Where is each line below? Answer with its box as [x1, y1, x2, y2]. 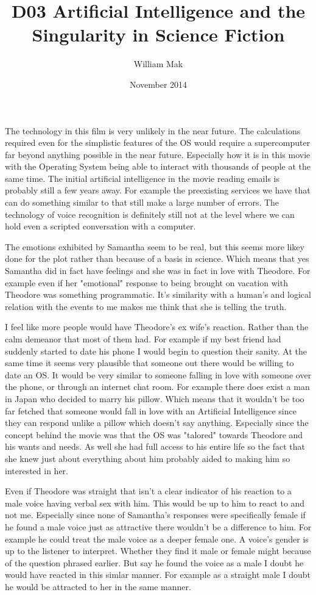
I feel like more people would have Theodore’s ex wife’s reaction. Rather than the [5, 320, 309, 333]
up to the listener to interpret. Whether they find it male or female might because [5, 544, 311, 557]
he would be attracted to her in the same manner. [5, 580, 191, 593]
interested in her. [5, 464, 68, 477]
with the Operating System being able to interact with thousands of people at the [5, 160, 311, 173]
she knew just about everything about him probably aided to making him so [5, 452, 290, 464]
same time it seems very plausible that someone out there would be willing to [5, 356, 294, 369]
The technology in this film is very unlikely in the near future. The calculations [5, 124, 301, 137]
